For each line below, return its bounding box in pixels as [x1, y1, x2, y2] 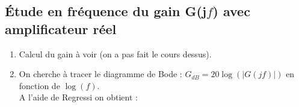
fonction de [19, 79, 60, 91]
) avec [212, 2, 250, 20]
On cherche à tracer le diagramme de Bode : [19, 68, 182, 80]
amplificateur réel [5, 19, 117, 38]
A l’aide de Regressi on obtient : [19, 91, 138, 103]
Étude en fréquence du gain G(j [5, 2, 207, 20]
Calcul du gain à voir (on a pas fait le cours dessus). [19, 47, 212, 60]
